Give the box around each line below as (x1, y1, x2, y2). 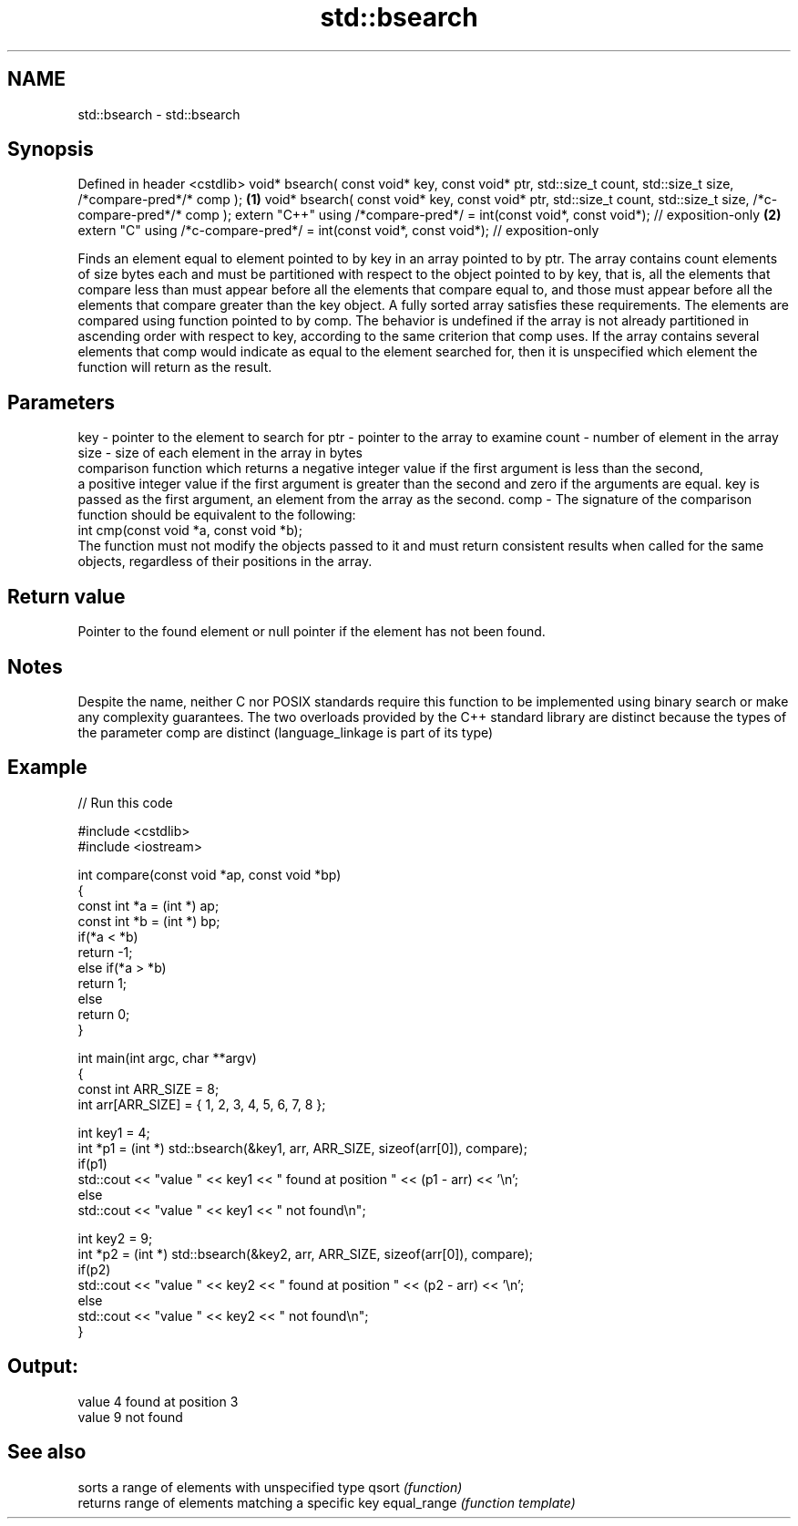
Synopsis (7, 138, 94, 161)
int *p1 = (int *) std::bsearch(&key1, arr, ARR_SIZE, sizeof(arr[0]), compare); (77, 1139, 527, 1156)
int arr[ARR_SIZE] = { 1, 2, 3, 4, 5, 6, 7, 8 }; (77, 1096, 326, 1112)
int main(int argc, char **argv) (77, 1049, 257, 1066)
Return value (7, 584, 126, 608)
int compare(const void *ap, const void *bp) (77, 866, 342, 882)
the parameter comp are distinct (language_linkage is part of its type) (77, 724, 494, 740)
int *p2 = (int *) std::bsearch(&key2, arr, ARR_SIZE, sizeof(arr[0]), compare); (77, 1245, 534, 1262)
